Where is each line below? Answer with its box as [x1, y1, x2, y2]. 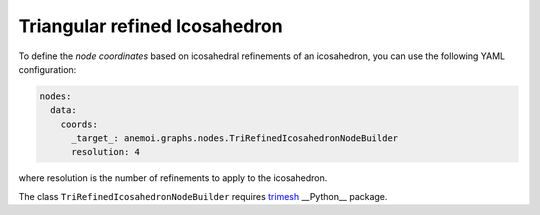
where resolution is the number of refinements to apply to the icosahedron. [18, 172, 328, 184]
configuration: [18, 63, 77, 75]
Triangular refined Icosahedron [18, 15, 284, 37]
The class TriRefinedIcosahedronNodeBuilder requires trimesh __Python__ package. [18, 190, 388, 202]
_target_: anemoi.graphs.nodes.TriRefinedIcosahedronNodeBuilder [71, 133, 399, 144]
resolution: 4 [71, 146, 140, 158]
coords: [60, 118, 99, 130]
